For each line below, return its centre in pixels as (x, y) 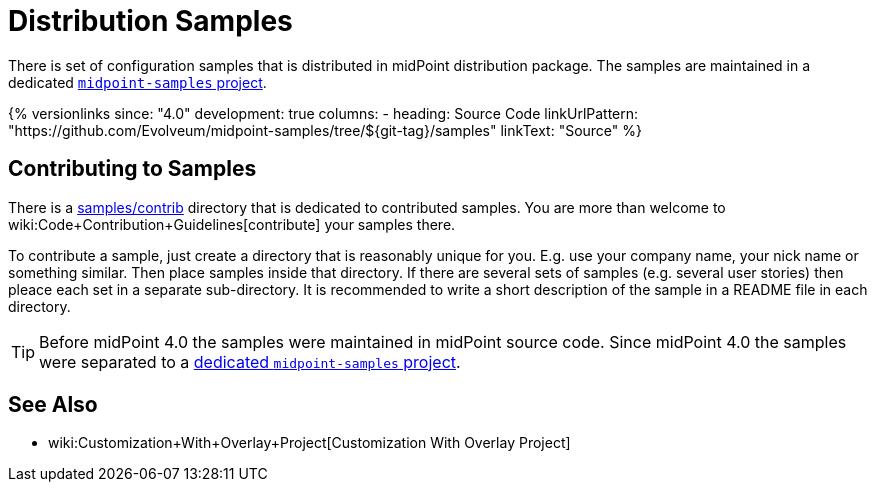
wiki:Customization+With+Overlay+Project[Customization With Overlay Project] (309, 443)
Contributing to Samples (132, 169)
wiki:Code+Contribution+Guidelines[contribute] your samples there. (232, 224)
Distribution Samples (150, 21)
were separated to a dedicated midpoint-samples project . (250, 361)
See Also (53, 405)
